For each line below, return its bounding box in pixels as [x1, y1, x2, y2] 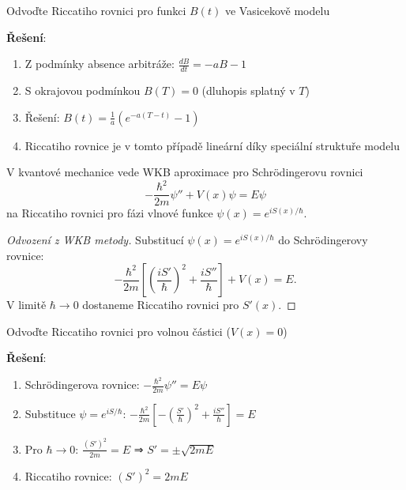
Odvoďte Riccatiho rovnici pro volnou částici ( [6, 322, 231, 339]
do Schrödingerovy [278, 231, 368, 247]
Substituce [24, 405, 76, 421]
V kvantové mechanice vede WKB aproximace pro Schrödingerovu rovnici [6, 164, 363, 180]
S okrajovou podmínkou [24, 82, 141, 99]
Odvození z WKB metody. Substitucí [6, 231, 184, 247]
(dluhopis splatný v [201, 82, 295, 99]
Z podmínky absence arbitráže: [24, 55, 175, 72]
